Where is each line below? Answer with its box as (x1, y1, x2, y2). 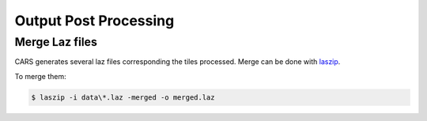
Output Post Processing (14, 12, 175, 29)
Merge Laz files (14, 35, 98, 49)
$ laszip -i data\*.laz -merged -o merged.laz (31, 93, 215, 102)
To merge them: (14, 71, 66, 81)
